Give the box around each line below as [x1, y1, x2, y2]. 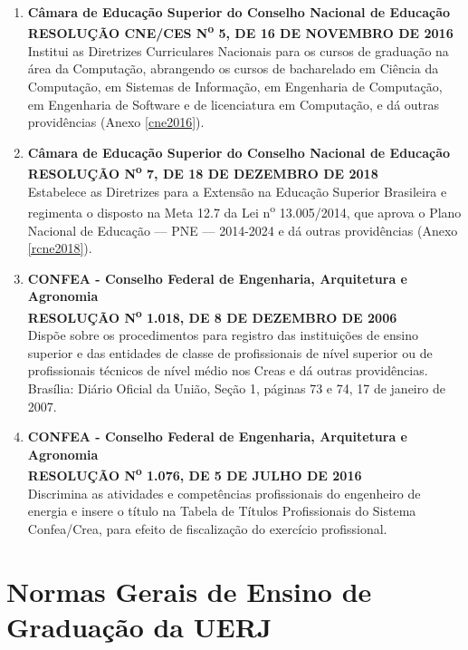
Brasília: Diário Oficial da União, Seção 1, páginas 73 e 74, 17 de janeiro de [27, 378, 445, 397]
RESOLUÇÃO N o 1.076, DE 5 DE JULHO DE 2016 [27, 463, 362, 484]
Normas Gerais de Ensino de [6, 572, 372, 609]
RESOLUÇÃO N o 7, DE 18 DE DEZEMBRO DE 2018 [27, 161, 378, 183]
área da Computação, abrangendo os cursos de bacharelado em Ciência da [27, 59, 439, 78]
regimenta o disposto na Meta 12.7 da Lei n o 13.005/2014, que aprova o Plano [27, 200, 462, 221]
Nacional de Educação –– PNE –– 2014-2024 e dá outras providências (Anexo [27, 220, 458, 239]
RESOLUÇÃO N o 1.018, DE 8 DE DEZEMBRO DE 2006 [27, 305, 397, 326]
